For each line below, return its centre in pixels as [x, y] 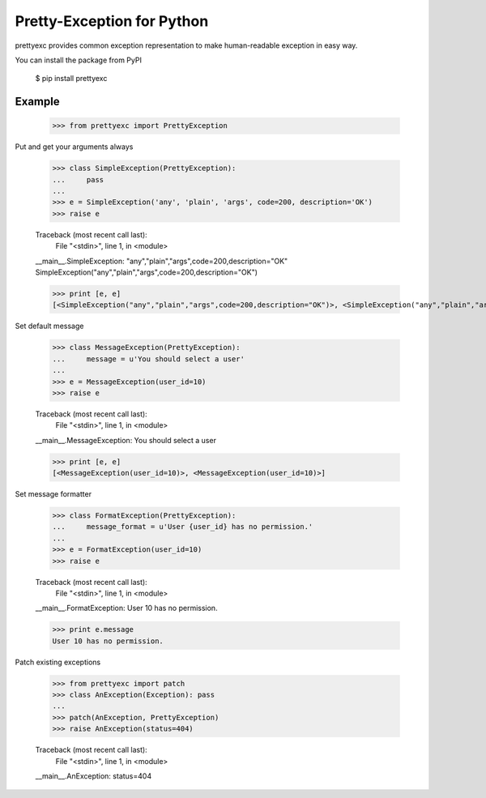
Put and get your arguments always [74, 147]
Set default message [49, 326]
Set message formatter [53, 494]
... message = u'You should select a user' [148, 359]
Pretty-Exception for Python [112, 21]
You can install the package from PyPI [78, 60]
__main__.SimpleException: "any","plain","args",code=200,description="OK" [162, 261]
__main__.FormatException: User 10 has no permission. [126, 608]
